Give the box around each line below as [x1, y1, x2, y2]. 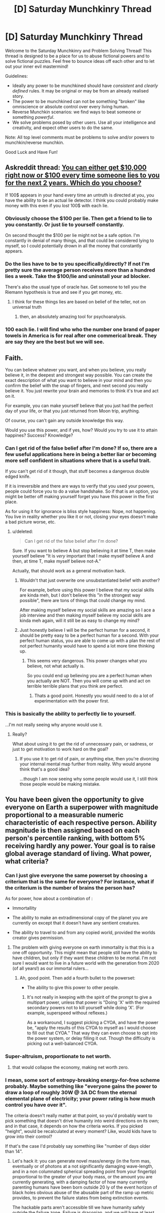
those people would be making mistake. [19, 781, 101, 787]
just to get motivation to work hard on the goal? [12, 746, 108, 752]
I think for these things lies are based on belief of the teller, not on [12, 299, 146, 305]
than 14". [5, 1148, 23, 1154]
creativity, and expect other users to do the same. [12, 125, 114, 131]
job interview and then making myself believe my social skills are [19, 612, 151, 618]
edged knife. [5, 473, 31, 479]
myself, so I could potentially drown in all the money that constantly [5, 243, 142, 249]
